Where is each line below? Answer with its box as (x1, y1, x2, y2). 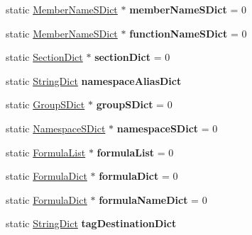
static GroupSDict (6, 97, 85, 112)
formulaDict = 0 (99, 168, 178, 183)
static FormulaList (6, 144, 86, 159)
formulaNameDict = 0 (99, 192, 207, 207)
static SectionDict (6, 50, 83, 64)
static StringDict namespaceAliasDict (6, 73, 182, 88)
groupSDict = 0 (96, 97, 172, 112)
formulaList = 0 (97, 144, 174, 159)
